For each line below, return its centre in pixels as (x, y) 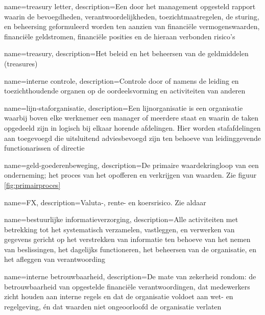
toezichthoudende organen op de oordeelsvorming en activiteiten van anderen (125, 91)
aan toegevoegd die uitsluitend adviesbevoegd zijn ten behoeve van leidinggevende (133, 138)
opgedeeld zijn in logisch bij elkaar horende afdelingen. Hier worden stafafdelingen (132, 127)
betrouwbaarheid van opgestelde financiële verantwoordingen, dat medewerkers (127, 286)
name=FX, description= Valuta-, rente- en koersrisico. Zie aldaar (105, 202)
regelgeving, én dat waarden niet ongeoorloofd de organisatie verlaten (113, 306)
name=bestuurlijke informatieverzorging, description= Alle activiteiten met (121, 219)
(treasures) (21, 63)
